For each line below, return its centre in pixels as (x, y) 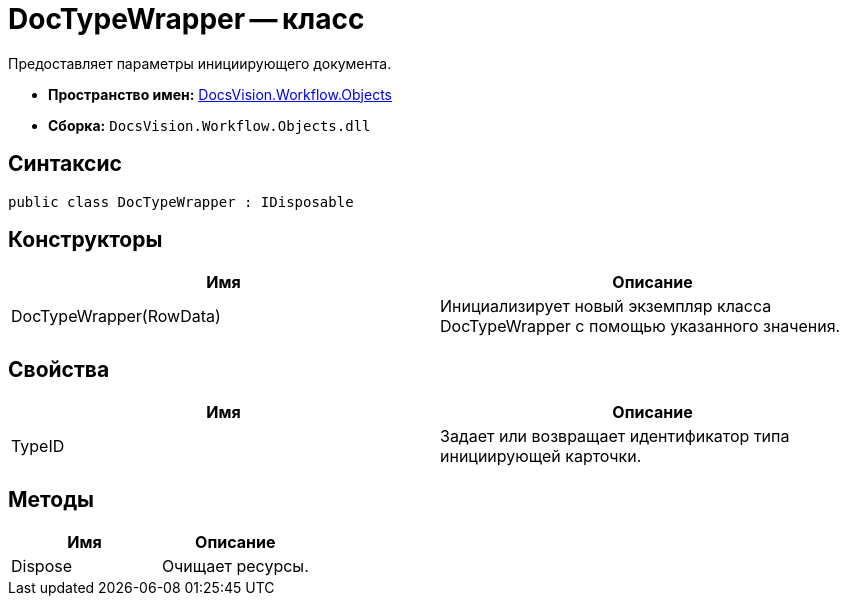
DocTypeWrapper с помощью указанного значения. (640, 326)
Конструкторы (85, 240)
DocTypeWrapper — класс (186, 19)
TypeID (38, 446)
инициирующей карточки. (541, 456)
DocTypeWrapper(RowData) (116, 316)
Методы (51, 499)
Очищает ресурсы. (235, 566)
